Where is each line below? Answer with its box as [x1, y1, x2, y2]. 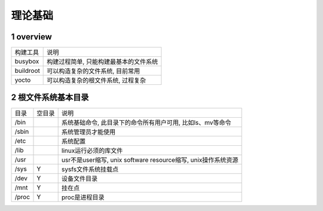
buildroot [14, 66, 40, 75]
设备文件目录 [61, 174, 98, 182]
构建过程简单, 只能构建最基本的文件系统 [47, 57, 159, 66]
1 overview [11, 32, 52, 42]
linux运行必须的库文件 [61, 146, 123, 155]
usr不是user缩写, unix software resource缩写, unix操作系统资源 [61, 155, 239, 164]
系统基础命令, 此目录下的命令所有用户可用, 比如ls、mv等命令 [61, 118, 231, 127]
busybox [14, 57, 39, 66]
